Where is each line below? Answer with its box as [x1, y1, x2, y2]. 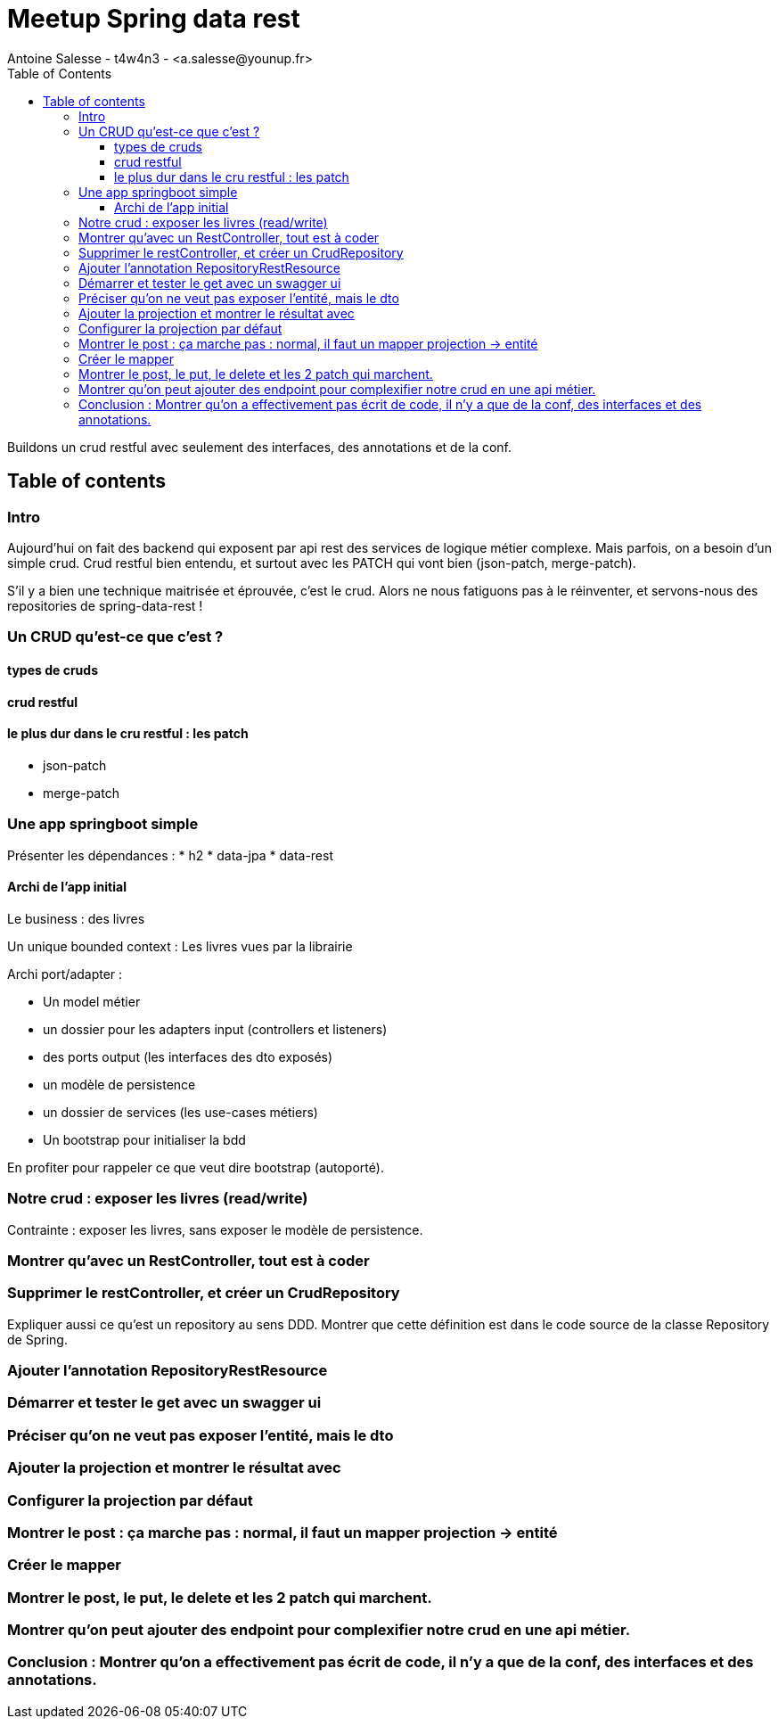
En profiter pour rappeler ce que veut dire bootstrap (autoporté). [7, 1159, 384, 1175]
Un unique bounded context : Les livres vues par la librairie [7, 938, 353, 954]
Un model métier [43, 993, 141, 1009]
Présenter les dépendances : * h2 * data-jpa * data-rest [7, 847, 334, 863]
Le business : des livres [7, 910, 145, 926]
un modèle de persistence [43, 1076, 196, 1092]
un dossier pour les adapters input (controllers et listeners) [43, 1021, 388, 1037]
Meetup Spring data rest [7, 4, 300, 34]
